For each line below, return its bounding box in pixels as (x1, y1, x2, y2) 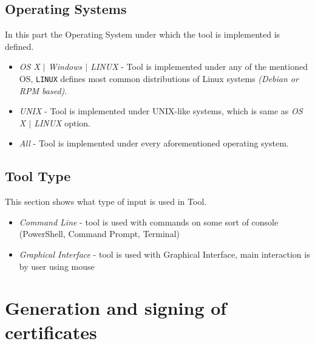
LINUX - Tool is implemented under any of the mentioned (90, 60, 308, 73)
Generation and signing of (5, 295, 227, 320)
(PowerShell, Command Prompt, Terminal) (19, 227, 180, 240)
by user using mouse (19, 260, 95, 272)
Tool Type (5, 167, 71, 185)
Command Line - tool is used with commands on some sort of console (19, 215, 279, 228)
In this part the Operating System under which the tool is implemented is (5, 28, 280, 41)
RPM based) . (19, 84, 67, 97)
